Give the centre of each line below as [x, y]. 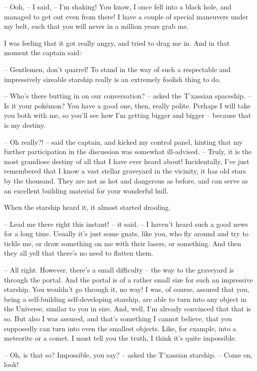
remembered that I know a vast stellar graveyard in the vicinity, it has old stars [125, 171]
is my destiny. [25, 125]
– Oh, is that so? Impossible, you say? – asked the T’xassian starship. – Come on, [128, 354]
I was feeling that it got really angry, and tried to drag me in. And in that [117, 43]
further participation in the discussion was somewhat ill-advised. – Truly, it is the [128, 151]
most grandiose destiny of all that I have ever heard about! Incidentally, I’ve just [127, 161]
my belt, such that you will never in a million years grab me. [96, 26]
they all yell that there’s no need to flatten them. [79, 253]
